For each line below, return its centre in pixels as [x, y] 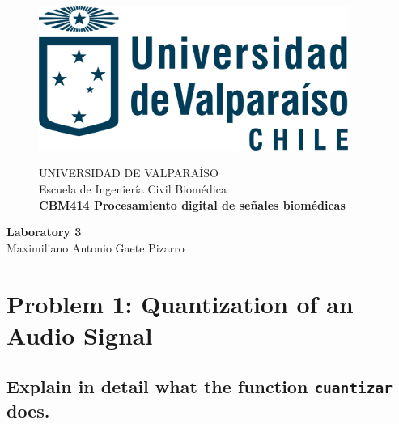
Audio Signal [80, 335]
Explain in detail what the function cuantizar [200, 386]
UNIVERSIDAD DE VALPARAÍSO [129, 173]
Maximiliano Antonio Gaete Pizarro [96, 247]
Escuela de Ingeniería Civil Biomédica [133, 188]
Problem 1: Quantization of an [180, 303]
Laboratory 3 [44, 232]
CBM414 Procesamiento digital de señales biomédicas [192, 204]
